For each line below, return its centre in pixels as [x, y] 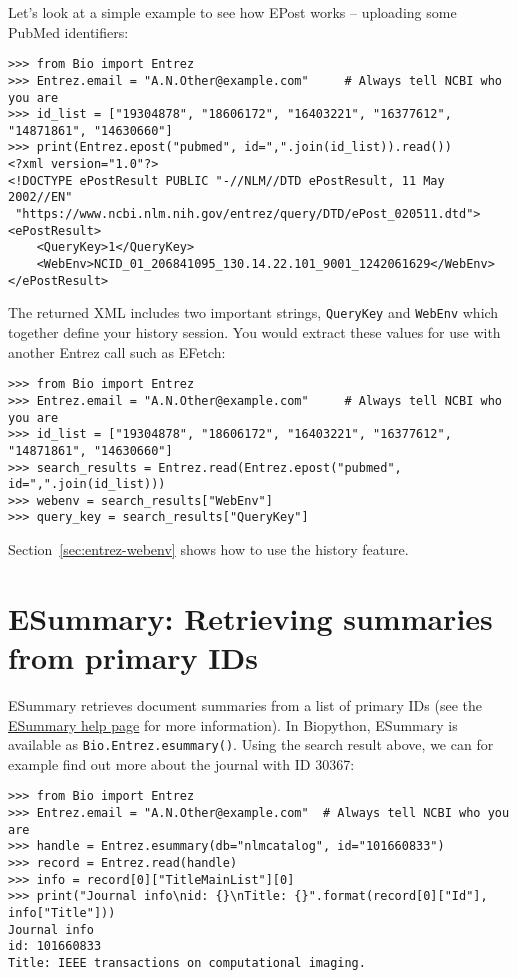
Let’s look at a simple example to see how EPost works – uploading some [232, 12]
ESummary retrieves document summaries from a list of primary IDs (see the [245, 705]
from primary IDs [133, 657]
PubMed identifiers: [68, 31]
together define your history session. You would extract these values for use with [254, 332]
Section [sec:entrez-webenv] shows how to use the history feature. [208, 549]
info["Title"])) [62, 913]
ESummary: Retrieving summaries [250, 617]
